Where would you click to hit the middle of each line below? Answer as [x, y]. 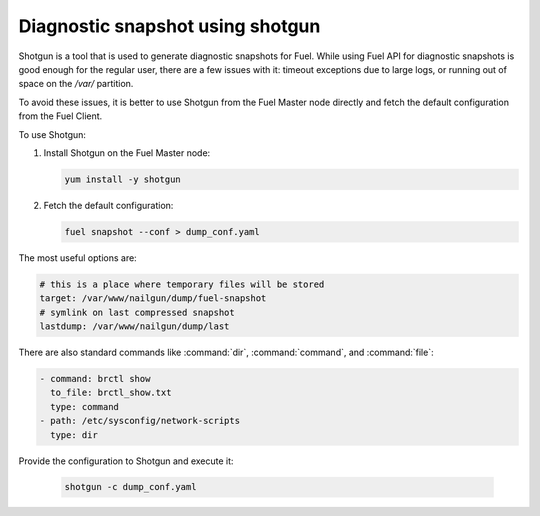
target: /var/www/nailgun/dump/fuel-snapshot [153, 298]
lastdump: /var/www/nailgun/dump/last [134, 326]
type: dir [74, 434]
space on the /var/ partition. [76, 84]
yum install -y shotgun [123, 179]
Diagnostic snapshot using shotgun [169, 26]
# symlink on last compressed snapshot [137, 312]
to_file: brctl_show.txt [111, 393]
